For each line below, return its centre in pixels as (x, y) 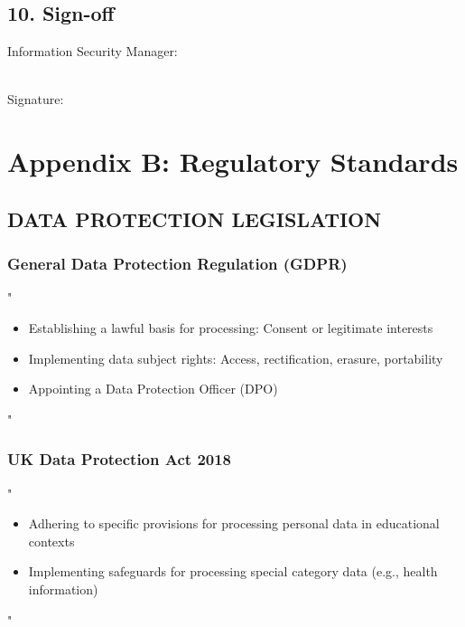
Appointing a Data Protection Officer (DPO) (153, 389)
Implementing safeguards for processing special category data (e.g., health (233, 571)
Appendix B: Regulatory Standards (233, 161)
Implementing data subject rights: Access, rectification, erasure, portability (236, 358)
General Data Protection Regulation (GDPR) (177, 264)
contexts (51, 541)
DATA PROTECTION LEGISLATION (195, 218)
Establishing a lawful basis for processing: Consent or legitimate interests (231, 327)
